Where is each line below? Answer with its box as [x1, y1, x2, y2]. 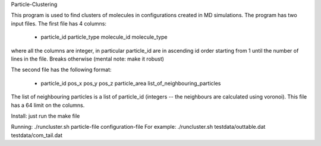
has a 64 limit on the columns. [11, 101, 85, 109]
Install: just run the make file [11, 112, 80, 119]
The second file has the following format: [11, 66, 112, 74]
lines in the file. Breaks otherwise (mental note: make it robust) [11, 55, 165, 62]
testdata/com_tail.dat [11, 131, 62, 139]
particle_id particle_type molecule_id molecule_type [40, 33, 168, 41]
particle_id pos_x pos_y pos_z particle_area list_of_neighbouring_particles [40, 80, 221, 87]
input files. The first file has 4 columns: [11, 20, 107, 27]
